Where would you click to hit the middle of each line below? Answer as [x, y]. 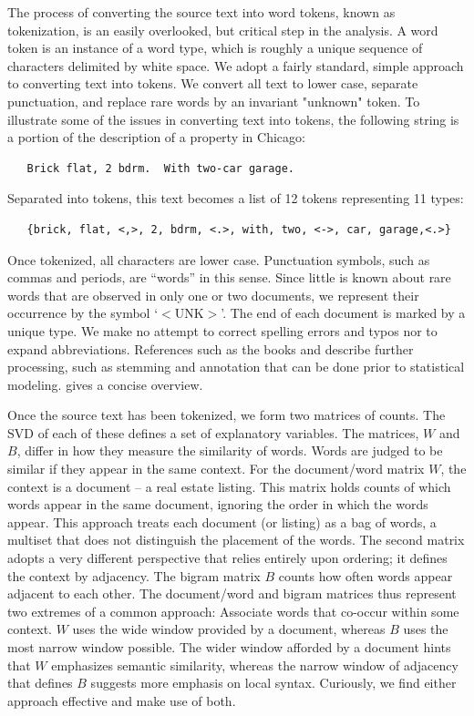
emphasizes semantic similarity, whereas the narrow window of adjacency [255, 665]
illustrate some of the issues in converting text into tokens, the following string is [233, 119]
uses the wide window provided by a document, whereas [229, 629]
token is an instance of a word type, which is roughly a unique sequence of [215, 48]
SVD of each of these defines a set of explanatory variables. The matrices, [213, 432]
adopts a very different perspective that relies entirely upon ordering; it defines [227, 558]
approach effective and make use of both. [122, 700]
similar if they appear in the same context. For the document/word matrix [216, 469]
